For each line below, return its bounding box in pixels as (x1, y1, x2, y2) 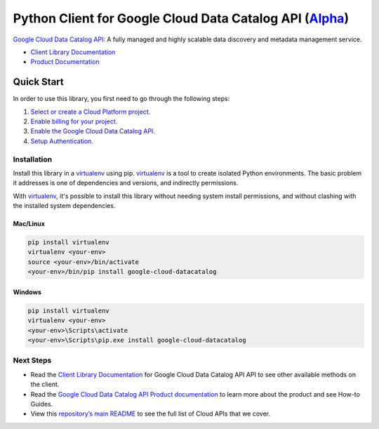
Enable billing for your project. (30, 117, 118, 126)
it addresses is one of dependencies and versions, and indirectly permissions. (13, 179, 239, 187)
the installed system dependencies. (13, 202, 116, 210)
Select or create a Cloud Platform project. (30, 107, 151, 116)
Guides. (30, 400, 53, 408)
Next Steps (13, 355, 52, 365)
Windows (13, 288, 41, 296)
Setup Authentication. (30, 137, 94, 145)
